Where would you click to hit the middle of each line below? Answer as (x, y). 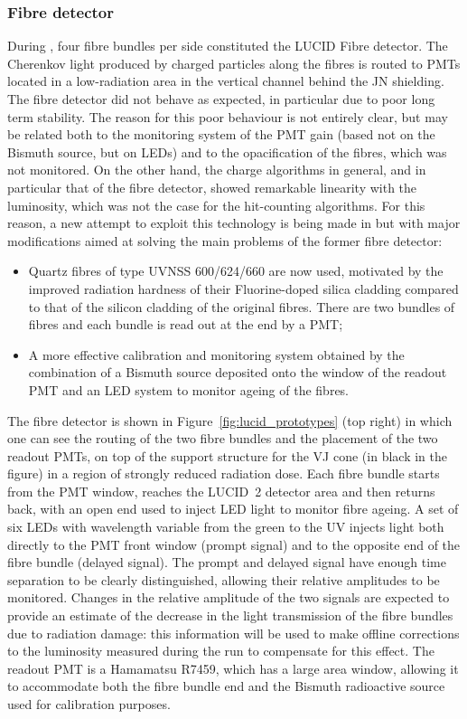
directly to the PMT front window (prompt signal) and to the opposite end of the (234, 544)
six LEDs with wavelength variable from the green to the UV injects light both (226, 527)
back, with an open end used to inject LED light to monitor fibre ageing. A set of (233, 509)
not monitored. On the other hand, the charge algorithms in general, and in (217, 170)
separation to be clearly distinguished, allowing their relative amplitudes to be (224, 579)
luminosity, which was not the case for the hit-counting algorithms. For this (216, 205)
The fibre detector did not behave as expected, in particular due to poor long (221, 99)
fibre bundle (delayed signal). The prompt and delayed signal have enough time (227, 562)
